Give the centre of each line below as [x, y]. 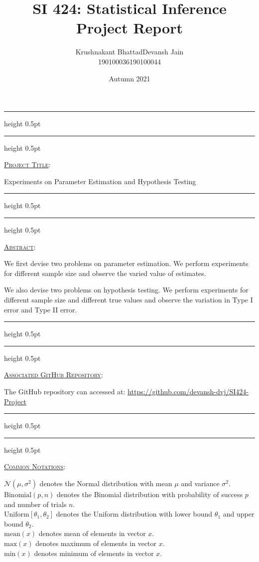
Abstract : [20, 246]
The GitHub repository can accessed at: [65, 391]
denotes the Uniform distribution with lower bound [134, 514]
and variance [200, 483]
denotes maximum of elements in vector [96, 543]
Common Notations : [35, 466]
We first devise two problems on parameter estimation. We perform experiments [126, 263]
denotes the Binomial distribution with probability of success [150, 494]
